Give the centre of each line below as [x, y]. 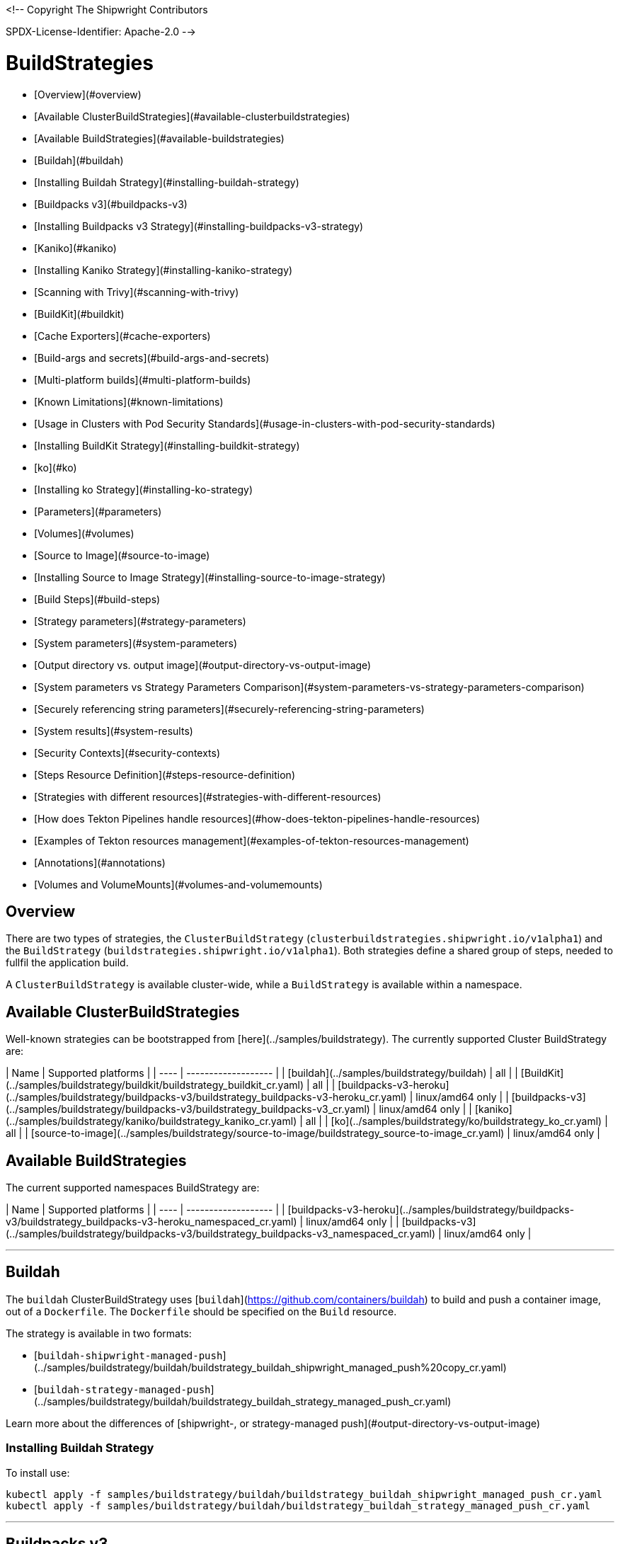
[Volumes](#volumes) [84, 533]
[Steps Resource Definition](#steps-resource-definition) [165, 774]
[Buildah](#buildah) [79, 160]
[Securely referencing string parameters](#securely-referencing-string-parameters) [229, 709]
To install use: [38, 1472]
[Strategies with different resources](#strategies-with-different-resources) [208, 796]
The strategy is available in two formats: [99, 1333]
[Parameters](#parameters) [98, 511]
